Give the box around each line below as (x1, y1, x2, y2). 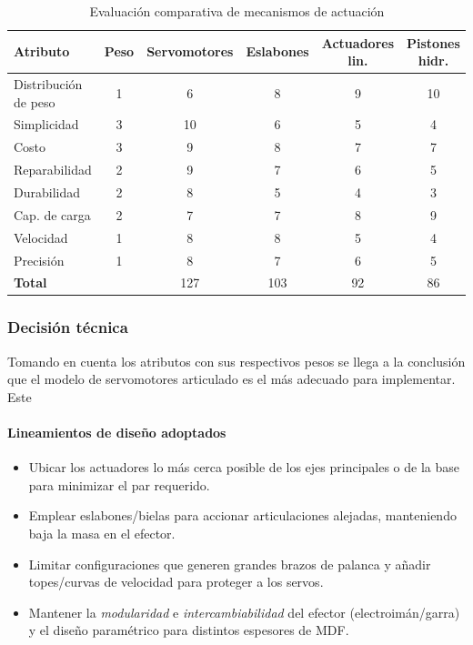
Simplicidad (14, 115, 79, 134)
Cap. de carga (14, 205, 91, 224)
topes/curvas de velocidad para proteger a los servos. (28, 572, 324, 591)
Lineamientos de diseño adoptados (7, 423, 226, 442)
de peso (14, 92, 55, 111)
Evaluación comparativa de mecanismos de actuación (89, 2, 385, 20)
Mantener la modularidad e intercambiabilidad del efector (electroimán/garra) (28, 602, 460, 621)
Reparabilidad (14, 160, 92, 179)
